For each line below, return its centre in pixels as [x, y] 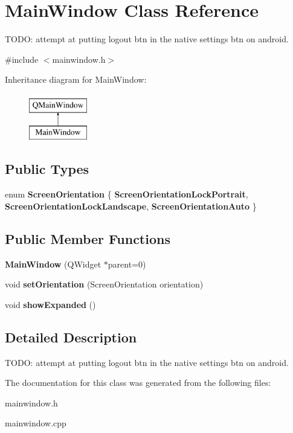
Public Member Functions [88, 238]
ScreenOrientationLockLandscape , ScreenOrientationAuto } [131, 206]
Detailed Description [71, 337]
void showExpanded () [50, 304]
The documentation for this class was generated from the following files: [138, 383]
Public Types [47, 169]
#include [22, 59]
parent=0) [127, 264]
